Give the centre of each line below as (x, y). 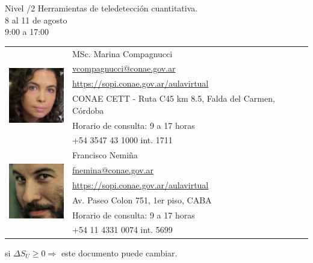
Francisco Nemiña (105, 155)
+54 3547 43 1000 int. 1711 (122, 140)
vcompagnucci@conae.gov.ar (124, 68)
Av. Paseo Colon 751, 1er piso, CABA (142, 200)
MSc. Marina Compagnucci (122, 53)
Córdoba (88, 110)
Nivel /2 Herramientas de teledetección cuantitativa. (101, 8)
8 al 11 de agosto (36, 20)
